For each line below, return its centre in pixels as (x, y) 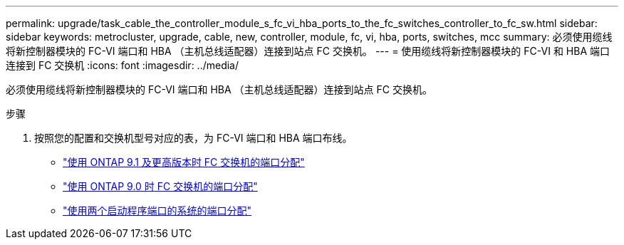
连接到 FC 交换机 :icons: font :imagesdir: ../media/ (123, 65)
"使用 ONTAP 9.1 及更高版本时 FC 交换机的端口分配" (184, 162)
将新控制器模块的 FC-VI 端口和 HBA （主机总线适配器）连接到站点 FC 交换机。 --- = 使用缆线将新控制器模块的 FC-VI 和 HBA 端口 (308, 51)
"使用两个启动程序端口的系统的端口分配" (157, 210)
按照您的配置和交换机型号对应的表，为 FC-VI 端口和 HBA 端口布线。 (193, 138)
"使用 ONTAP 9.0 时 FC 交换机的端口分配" (160, 186)
